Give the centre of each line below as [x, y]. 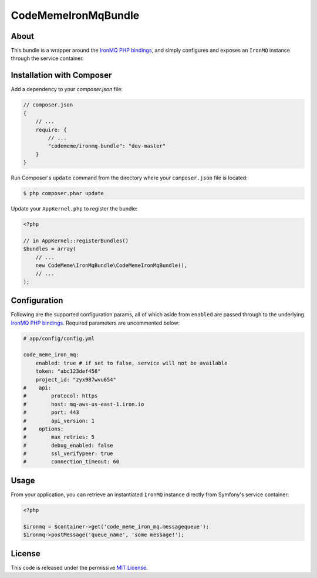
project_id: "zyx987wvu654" [76, 380]
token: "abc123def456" [68, 371]
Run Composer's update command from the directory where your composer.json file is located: [129, 178]
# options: [43, 429]
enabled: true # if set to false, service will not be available [131, 363]
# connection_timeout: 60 [71, 462]
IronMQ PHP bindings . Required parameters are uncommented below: [95, 323]
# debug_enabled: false [68, 445]
